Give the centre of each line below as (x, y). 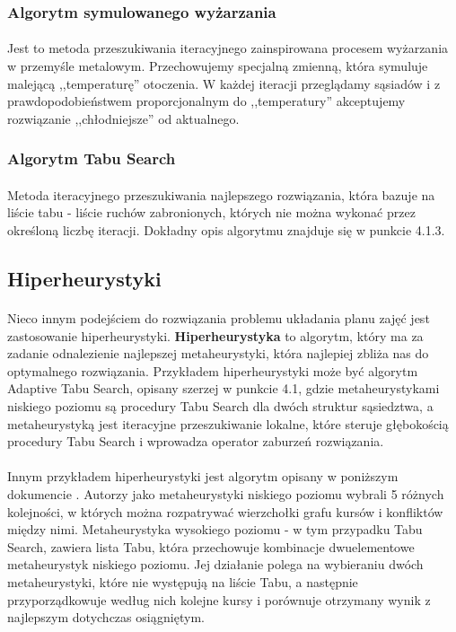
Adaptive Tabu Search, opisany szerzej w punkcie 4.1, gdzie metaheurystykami (224, 388)
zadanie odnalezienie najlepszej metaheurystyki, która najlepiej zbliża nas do (218, 353)
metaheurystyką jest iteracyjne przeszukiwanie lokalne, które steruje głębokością (228, 423)
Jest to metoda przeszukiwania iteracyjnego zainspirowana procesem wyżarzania (228, 48)
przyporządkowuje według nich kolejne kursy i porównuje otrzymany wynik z (219, 599)
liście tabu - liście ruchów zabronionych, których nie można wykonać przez (211, 212)
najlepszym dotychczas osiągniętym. (106, 617)
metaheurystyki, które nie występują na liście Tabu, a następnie (183, 581)
